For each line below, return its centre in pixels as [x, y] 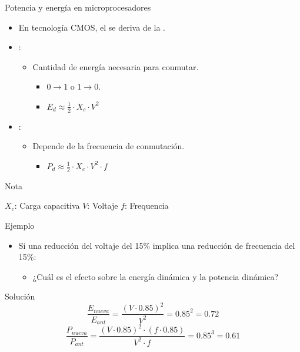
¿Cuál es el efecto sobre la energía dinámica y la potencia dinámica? [156, 276]
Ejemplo [20, 225]
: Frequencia [147, 205]
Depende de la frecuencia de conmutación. [109, 146]
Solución [20, 296]
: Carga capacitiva [47, 205]
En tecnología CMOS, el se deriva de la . [92, 27]
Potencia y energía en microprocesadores [78, 7]
